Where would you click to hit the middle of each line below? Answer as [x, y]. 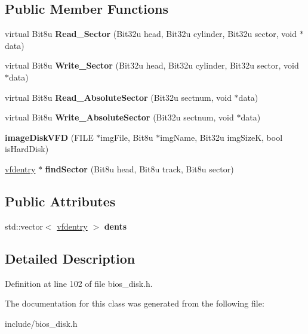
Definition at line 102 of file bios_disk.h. [79, 283]
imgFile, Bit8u [127, 137]
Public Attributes [60, 201]
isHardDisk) [27, 149]
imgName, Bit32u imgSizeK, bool [221, 137]
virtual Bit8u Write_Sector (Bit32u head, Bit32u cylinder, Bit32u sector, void [152, 65]
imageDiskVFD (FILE [49, 137]
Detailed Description [70, 258]
